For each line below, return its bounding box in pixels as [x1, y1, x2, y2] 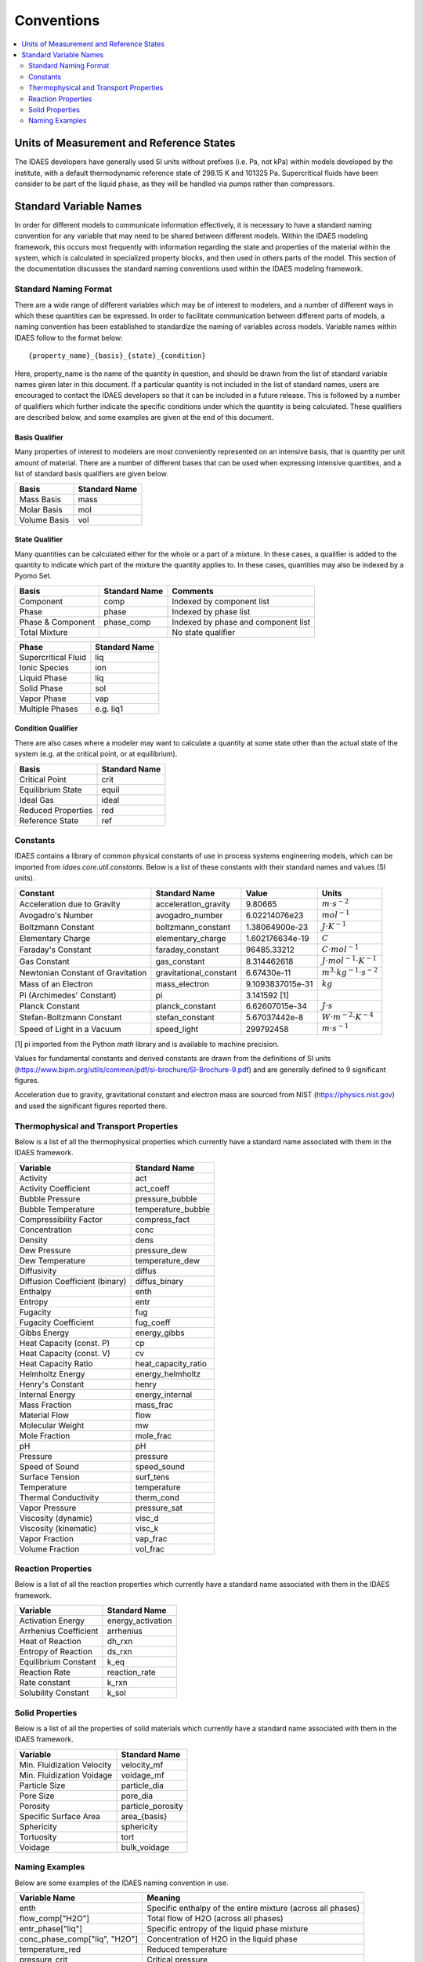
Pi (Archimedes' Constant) [19, 990, 117, 1001]
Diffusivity [19, 1265, 57, 1276]
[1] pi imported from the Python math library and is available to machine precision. [14, 1039, 280, 1048]
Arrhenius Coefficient [19, 1625, 99, 1636]
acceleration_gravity [155, 899, 231, 910]
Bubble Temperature [19, 1203, 96, 1214]
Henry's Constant [19, 1378, 85, 1389]
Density [19, 1234, 48, 1245]
